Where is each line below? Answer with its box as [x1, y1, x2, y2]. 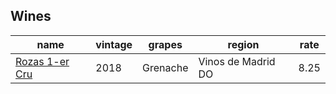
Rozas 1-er [15, 54, 70, 68]
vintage [95, 37, 133, 51]
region [227, 37, 260, 51]
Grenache [142, 60, 189, 74]
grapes [148, 37, 183, 51]
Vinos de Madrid [198, 54, 276, 68]
